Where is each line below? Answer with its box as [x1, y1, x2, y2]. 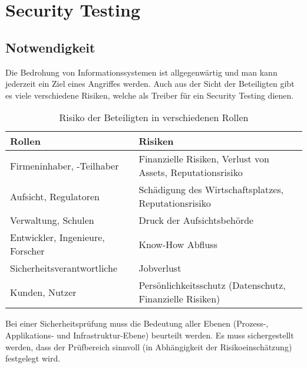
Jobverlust [138, 261, 181, 275]
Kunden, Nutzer [10, 285, 77, 299]
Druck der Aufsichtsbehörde [138, 213, 254, 227]
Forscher [10, 244, 45, 258]
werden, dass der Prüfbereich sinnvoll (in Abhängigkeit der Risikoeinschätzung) [5, 340, 292, 353]
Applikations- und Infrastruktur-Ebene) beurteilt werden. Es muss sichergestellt [5, 328, 294, 341]
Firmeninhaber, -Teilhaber [10, 158, 119, 172]
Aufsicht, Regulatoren [10, 189, 100, 203]
